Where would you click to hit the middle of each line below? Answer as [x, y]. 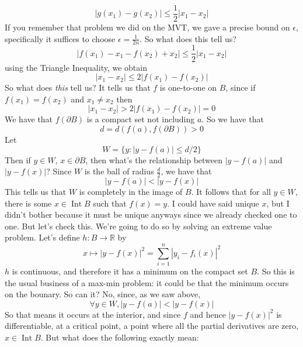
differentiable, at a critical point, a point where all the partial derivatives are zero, [152, 326]
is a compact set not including [141, 119]
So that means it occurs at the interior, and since [93, 314]
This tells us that [36, 191]
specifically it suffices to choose [60, 38]
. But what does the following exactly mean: [120, 337]
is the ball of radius [119, 171]
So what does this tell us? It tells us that [78, 87]
